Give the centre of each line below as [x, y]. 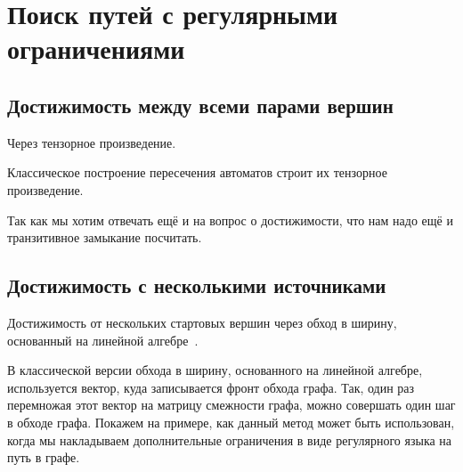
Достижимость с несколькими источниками [197, 285]
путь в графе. [44, 457]
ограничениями [96, 49]
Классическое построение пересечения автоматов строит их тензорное [197, 172]
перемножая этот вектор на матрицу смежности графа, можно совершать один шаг [231, 405]
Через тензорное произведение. [92, 142]
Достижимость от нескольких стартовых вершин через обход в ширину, [202, 322]
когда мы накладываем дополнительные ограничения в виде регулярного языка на [230, 439]
